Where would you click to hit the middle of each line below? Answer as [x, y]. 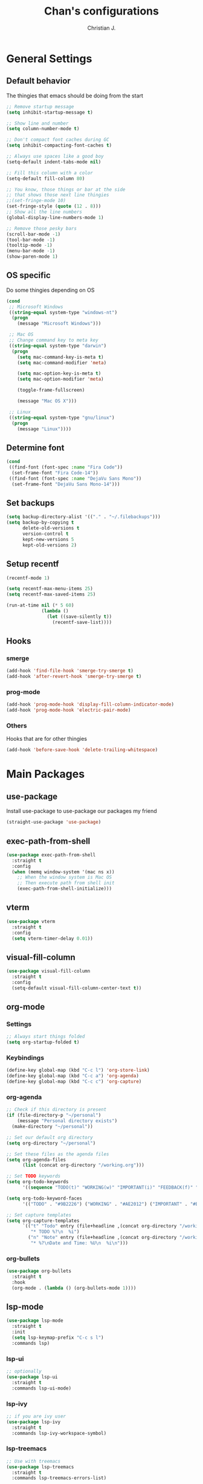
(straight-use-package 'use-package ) [54, 822]
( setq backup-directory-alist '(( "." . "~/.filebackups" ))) [84, 517]
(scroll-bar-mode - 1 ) [34, 234]
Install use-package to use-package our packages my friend [82, 811]
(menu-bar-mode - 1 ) [31, 251]
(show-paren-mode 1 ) [32, 257]
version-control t [45, 534]
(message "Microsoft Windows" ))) [59, 324]
